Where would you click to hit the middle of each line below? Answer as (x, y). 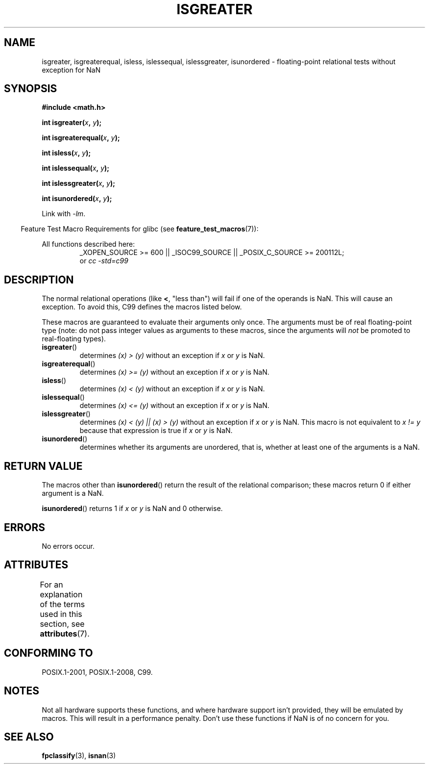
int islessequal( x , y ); (76, 168)
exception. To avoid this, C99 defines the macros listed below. (142, 307)
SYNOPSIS (31, 89)
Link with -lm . (64, 214)
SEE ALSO (29, 737)
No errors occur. (68, 546)
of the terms (62, 604)
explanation (61, 594)
